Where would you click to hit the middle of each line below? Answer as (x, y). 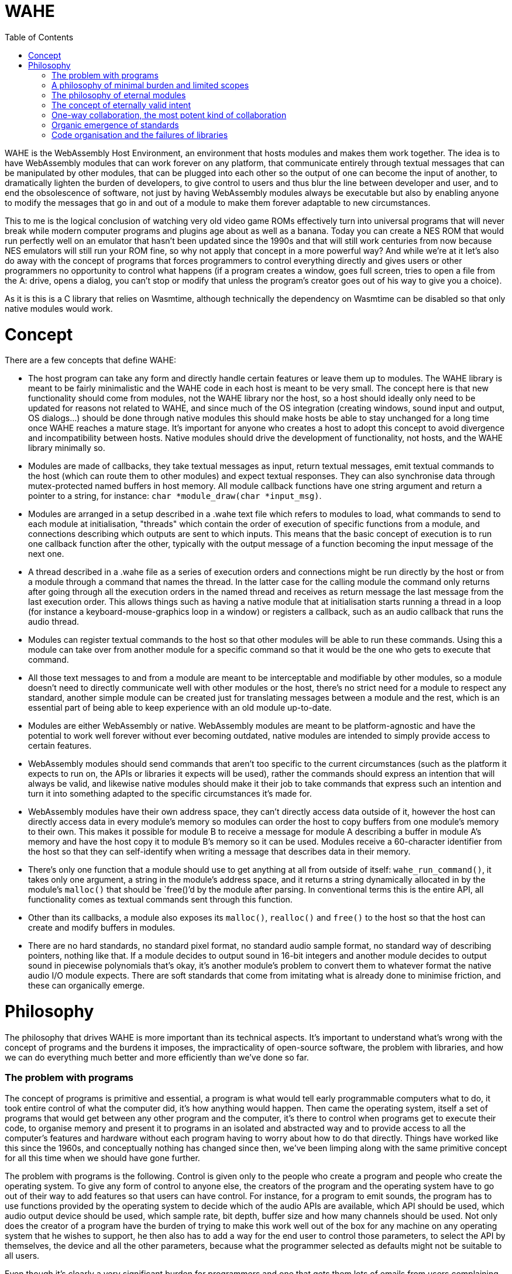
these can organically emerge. (87, 986)
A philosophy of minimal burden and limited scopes (150, 85)
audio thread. (54, 622)
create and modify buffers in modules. (102, 928)
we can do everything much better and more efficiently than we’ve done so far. (157, 1057)
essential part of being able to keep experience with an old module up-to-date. (180, 708)
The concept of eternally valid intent (121, 105)
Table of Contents (39, 37)
